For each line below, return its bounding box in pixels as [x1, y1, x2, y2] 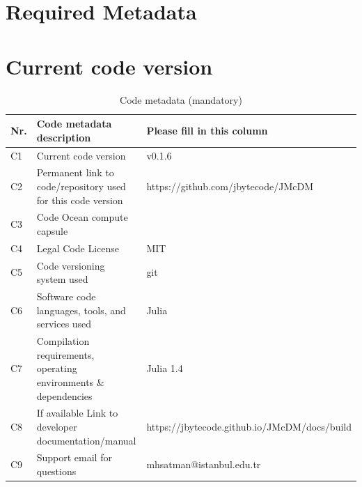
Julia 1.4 [146, 361, 183, 376]
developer [36, 419, 77, 433]
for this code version [36, 192, 123, 207]
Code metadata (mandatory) [120, 92, 242, 107]
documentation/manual [36, 433, 136, 447]
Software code [36, 289, 96, 304]
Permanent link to [36, 165, 114, 180]
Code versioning [36, 258, 105, 272]
